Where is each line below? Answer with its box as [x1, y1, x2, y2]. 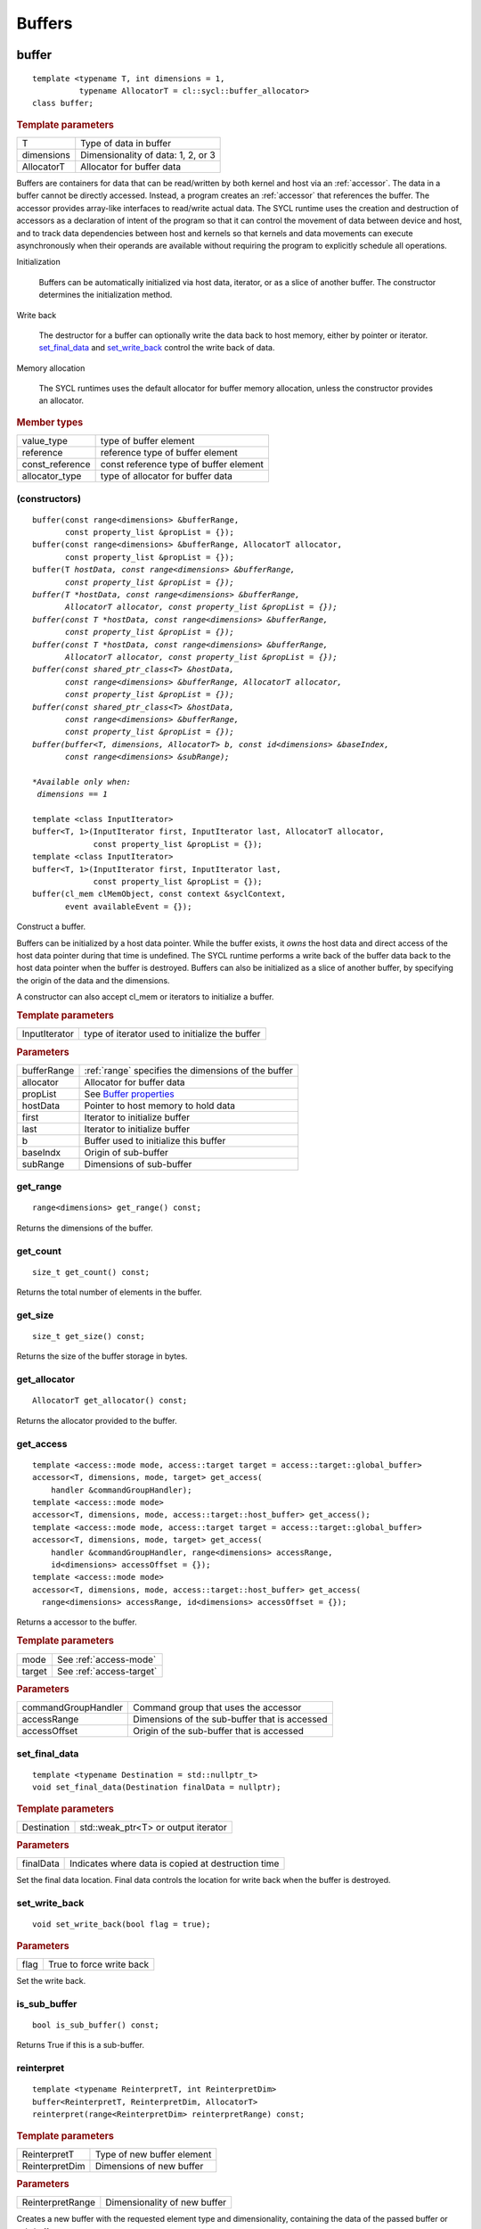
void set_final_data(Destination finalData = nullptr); [32, 1782, 281, 1792]
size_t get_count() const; [32, 1267, 151, 1277]
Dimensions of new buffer [94, 2159, 204, 2172]
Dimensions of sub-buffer [84, 1157, 192, 1170]
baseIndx [21, 1146, 61, 1158]
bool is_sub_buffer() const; [32, 2020, 159, 2030]
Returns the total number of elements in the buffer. [16, 1287, 202, 1297]
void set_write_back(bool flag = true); [32, 1920, 211, 1929]
